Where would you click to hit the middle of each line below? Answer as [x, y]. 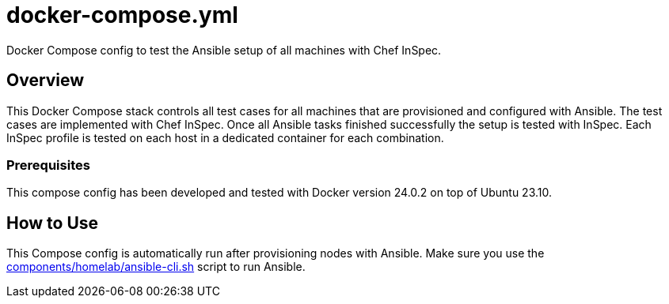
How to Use [53, 223]
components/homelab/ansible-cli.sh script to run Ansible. [156, 267]
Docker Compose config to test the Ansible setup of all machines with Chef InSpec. [224, 50]
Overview [46, 81]
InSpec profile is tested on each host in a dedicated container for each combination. [225, 137]
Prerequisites [48, 165]
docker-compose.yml [122, 15]
